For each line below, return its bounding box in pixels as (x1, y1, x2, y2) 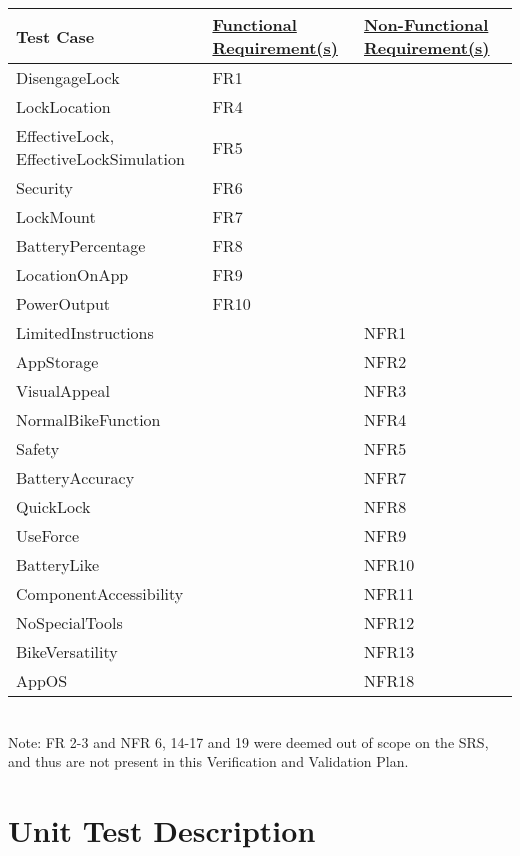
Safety (16, 437, 60, 460)
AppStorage (16, 350, 99, 373)
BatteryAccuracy (16, 466, 135, 489)
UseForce (16, 524, 80, 547)
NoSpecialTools (16, 611, 123, 634)
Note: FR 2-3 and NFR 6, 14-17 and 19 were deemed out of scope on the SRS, (8, 731, 489, 752)
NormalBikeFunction (16, 408, 161, 431)
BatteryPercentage (16, 234, 146, 257)
